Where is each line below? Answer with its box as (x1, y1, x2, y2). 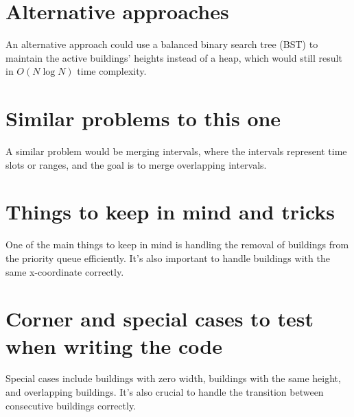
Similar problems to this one (5, 104, 281, 132)
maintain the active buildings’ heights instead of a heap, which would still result (5, 50, 342, 64)
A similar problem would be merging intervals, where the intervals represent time (5, 144, 347, 158)
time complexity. (77, 64, 147, 78)
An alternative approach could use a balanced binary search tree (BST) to (5, 37, 318, 51)
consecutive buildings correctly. (5, 398, 137, 412)
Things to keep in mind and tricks (5, 198, 335, 226)
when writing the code (5, 331, 223, 359)
